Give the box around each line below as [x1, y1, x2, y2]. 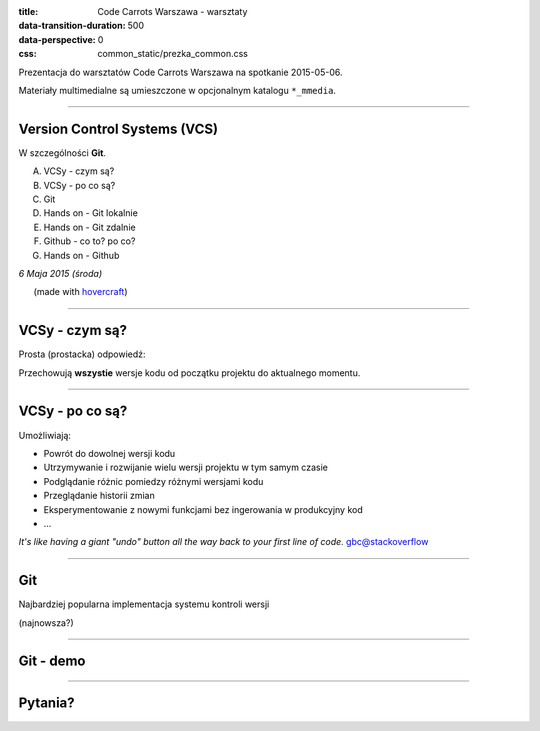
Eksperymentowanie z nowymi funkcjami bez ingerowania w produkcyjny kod [43, 503, 364, 515]
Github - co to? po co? [43, 235, 136, 247]
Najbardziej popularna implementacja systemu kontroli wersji [18, 598, 270, 610]
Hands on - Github [43, 249, 120, 261]
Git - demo [18, 653, 86, 670]
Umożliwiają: [18, 429, 72, 441]
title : [18, 6, 39, 17]
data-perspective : [18, 33, 97, 45]
